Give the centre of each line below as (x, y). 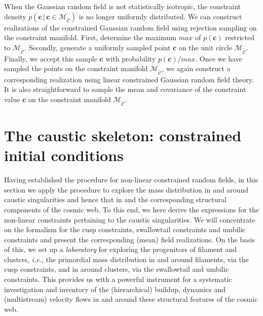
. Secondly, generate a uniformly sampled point (98, 47)
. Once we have (219, 58)
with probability (131, 58)
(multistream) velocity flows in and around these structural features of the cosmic (131, 299)
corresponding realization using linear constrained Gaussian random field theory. (129, 79)
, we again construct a (196, 68)
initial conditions (64, 155)
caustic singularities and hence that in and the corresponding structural (115, 199)
